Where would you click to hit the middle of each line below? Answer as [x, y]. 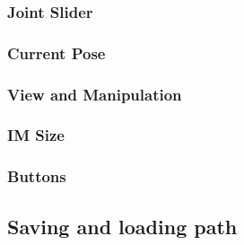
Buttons [37, 176]
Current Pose [57, 52]
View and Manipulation [95, 94]
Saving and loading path [122, 226]
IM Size [36, 135]
